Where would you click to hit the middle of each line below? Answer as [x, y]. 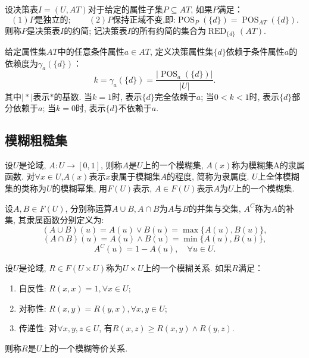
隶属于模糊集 [135, 176]
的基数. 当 [73, 96]
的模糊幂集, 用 [80, 188]
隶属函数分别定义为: [65, 220]
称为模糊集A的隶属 [268, 164]
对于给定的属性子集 [125, 9]
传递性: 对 [38, 328]
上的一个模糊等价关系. [85, 348]
